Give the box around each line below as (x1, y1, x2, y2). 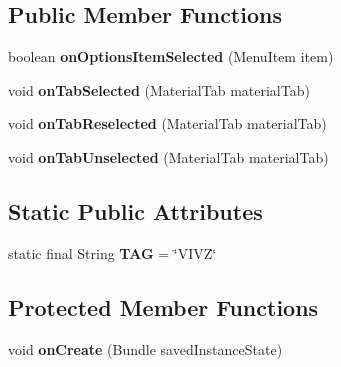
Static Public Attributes (8, 195, 263, 226)
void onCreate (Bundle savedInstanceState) (8, 338, 283, 359)
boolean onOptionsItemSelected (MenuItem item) (8, 46, 334, 67)
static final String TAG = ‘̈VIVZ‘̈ (8, 242, 217, 263)
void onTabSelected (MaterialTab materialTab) (8, 79, 310, 100)
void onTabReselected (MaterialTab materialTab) (8, 113, 327, 134)
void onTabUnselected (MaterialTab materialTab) (8, 146, 329, 167)
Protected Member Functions (8, 291, 319, 322)
